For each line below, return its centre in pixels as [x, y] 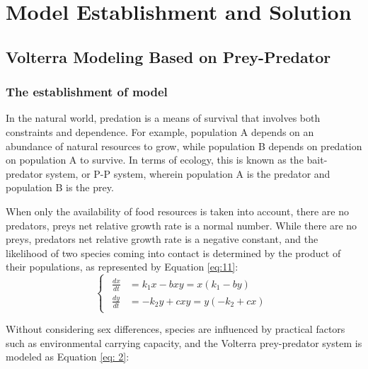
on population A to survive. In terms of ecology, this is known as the [155, 160]
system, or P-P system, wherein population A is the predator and [188, 173]
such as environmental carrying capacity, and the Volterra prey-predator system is [184, 342]
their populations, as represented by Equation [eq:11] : [122, 267]
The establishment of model [87, 92]
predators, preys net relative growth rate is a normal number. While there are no [182, 225]
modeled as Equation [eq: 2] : [68, 357]
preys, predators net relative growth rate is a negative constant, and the [162, 239]
